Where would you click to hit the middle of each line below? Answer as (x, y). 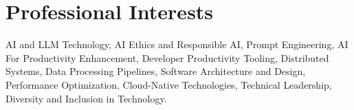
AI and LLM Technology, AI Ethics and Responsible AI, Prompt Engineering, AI (177, 44)
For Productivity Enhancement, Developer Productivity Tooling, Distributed (167, 57)
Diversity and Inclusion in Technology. (86, 98)
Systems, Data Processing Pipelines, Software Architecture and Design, (156, 71)
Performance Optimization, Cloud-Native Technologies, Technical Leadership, (169, 84)
